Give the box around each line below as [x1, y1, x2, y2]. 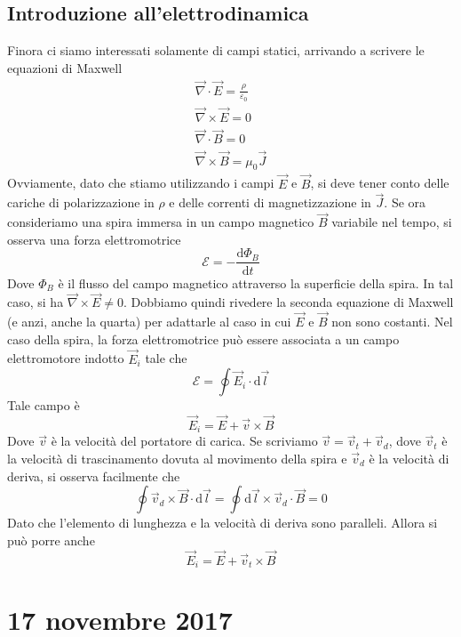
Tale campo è [7, 396, 80, 415]
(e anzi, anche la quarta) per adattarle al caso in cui [7, 312, 291, 331]
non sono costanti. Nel [331, 312, 453, 331]
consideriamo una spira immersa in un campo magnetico [7, 213, 314, 231]
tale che [145, 349, 187, 367]
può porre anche [7, 530, 95, 549]
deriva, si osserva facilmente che [7, 466, 180, 485]
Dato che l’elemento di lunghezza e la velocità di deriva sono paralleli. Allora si [7, 513, 438, 532]
